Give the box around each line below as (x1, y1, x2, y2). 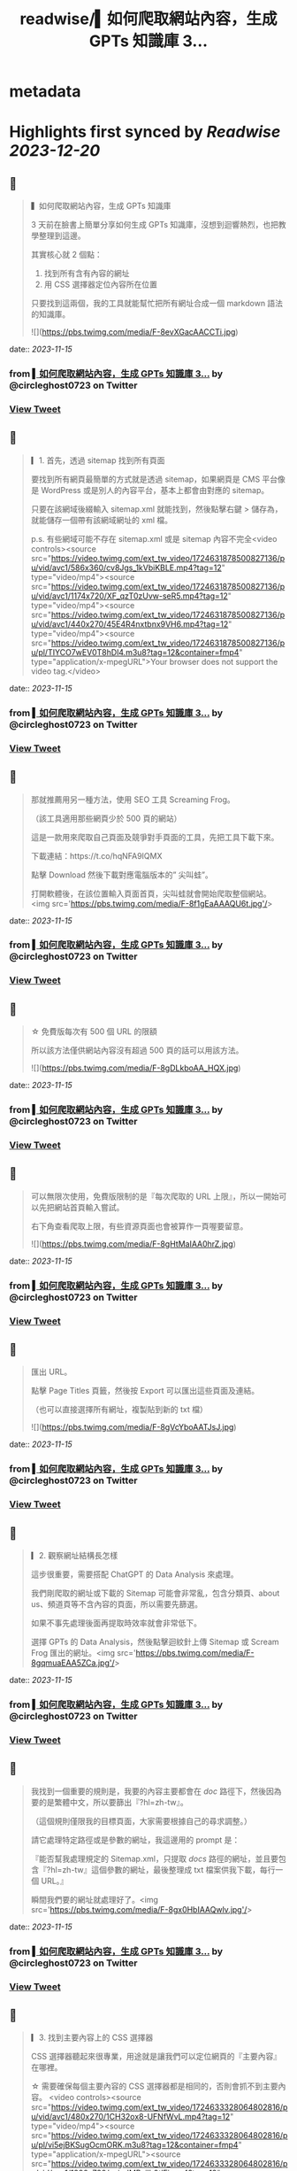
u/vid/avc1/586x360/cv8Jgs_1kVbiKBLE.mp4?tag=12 (30, 562, 223, 573)
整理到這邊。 (38, 230, 86, 241)
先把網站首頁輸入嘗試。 (38, 1201, 125, 1212)
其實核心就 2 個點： (30, 250, 103, 260)
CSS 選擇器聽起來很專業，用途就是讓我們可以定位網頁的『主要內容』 (30, 2051, 281, 2062)
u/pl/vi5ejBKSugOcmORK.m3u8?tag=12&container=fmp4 (30, 2140, 239, 2151)
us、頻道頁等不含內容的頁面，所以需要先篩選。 (30, 1599, 203, 1610)
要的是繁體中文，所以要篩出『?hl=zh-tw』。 (30, 1796, 188, 1807)
